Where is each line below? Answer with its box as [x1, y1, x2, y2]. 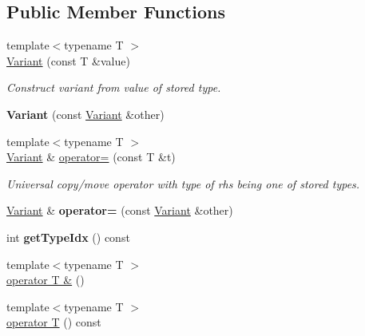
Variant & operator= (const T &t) [6, 148, 176, 165]
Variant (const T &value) [6, 52, 130, 69]
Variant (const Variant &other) [6, 105, 165, 122]
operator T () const [6, 314, 101, 330]
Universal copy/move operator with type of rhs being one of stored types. [6, 175, 360, 192]
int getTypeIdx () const [6, 228, 130, 245]
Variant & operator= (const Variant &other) [6, 202, 233, 219]
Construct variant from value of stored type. [6, 79, 221, 96]
